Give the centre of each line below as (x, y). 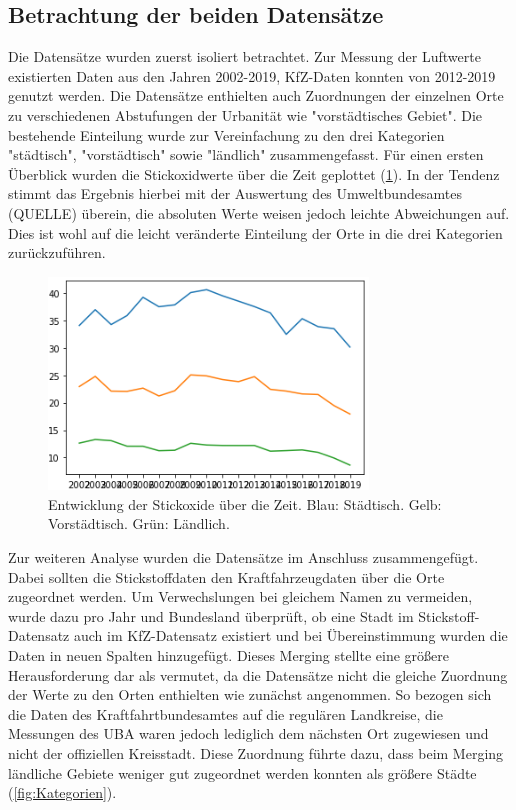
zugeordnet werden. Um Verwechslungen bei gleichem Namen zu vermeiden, (240, 596)
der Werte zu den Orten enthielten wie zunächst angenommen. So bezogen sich (250, 694)
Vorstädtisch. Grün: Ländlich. (139, 523)
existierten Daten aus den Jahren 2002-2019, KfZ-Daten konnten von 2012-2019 (252, 75)
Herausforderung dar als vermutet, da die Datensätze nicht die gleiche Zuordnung (258, 674)
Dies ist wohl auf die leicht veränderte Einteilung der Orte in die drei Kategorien (255, 232)
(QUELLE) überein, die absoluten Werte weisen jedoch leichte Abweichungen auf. (259, 212)
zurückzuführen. (57, 252)
